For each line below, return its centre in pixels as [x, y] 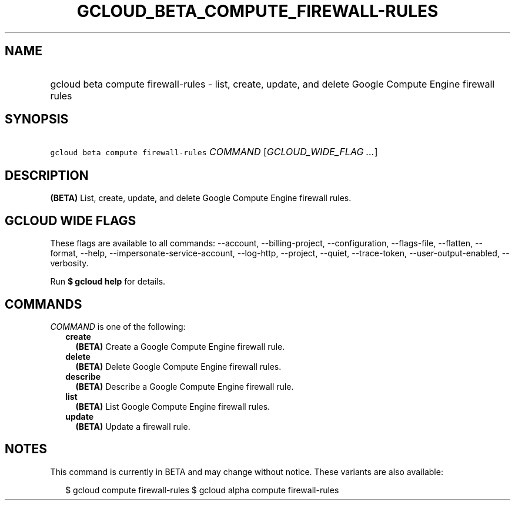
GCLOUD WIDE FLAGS [71, 220]
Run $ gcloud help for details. [108, 282]
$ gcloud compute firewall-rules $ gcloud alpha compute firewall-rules [202, 490]
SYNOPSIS [37, 119]
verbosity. [69, 263]
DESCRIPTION [47, 175]
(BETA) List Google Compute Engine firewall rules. [173, 406]
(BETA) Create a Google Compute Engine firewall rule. [180, 346]
